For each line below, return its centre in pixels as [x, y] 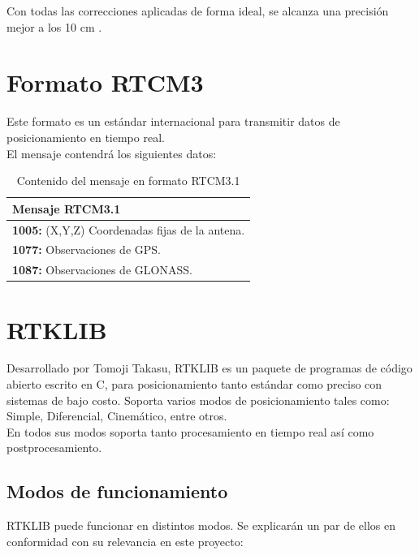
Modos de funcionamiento [117, 491]
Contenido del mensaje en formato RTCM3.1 [128, 181]
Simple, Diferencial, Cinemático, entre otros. [117, 416]
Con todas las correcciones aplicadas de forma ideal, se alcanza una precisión [198, 11]
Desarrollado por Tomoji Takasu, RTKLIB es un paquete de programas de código [209, 368]
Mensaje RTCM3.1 [67, 208]
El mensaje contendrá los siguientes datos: [112, 153]
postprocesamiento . [54, 447]
